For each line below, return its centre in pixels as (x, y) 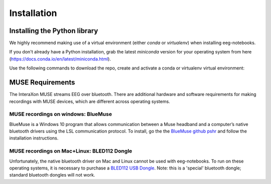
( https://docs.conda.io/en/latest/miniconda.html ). (60, 59)
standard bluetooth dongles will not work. (52, 175)
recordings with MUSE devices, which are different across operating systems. (90, 101)
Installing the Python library (54, 31)
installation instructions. (34, 138)
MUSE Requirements (42, 82)
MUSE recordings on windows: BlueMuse (61, 114)
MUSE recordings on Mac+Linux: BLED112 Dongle (71, 151)
